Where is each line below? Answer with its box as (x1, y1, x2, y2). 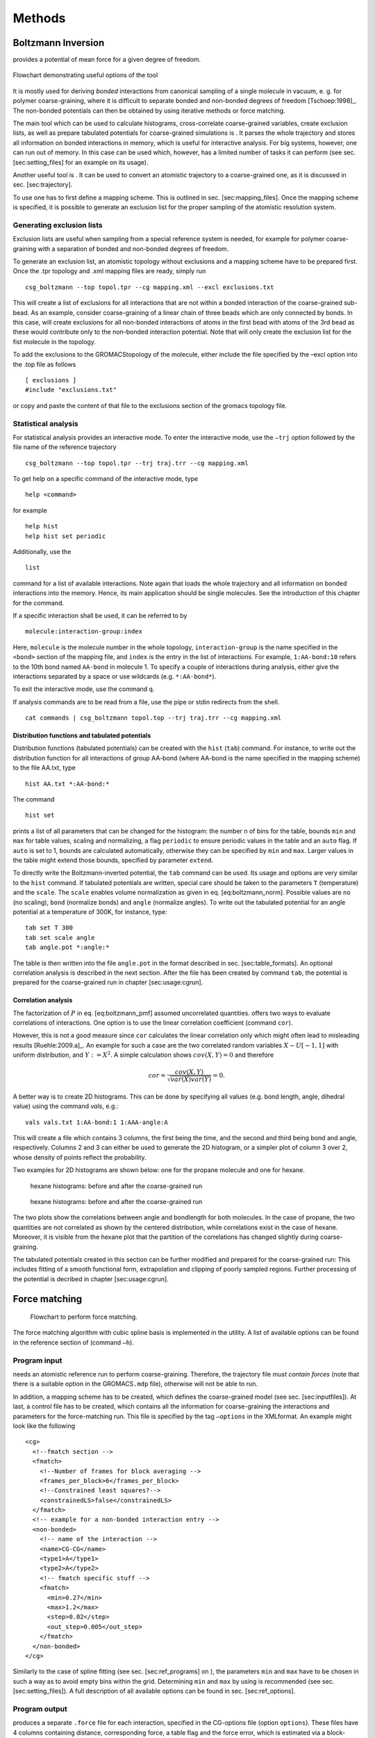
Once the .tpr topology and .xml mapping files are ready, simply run (12, 267, 206, 275)
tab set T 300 (25, 924, 73, 932)
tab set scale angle (25, 934, 95, 941)
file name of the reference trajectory (12, 443, 117, 451)
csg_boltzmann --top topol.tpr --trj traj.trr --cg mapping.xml (25, 459, 249, 467)
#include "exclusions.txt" (25, 386, 117, 394)
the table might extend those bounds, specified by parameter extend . (12, 856, 214, 864)
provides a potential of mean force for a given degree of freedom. (12, 56, 201, 64)
